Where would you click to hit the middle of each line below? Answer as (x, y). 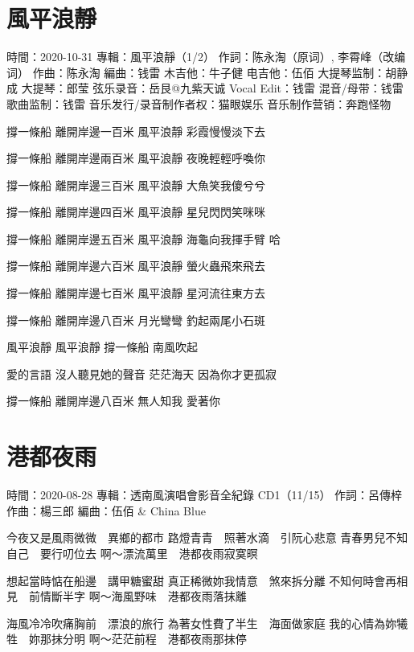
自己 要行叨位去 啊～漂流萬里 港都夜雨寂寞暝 (132, 553)
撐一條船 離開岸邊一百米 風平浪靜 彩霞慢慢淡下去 (136, 131)
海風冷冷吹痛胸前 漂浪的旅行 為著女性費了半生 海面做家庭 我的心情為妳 (202, 623)
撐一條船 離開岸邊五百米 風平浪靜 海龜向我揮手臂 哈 (143, 238)
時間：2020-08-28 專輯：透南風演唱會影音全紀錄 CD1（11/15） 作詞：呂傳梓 (205, 495)
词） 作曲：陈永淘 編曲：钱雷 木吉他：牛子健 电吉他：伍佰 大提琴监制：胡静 (207, 72)
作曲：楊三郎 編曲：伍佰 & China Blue (106, 510)
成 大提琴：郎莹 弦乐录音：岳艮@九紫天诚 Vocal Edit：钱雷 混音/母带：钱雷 (205, 88)
